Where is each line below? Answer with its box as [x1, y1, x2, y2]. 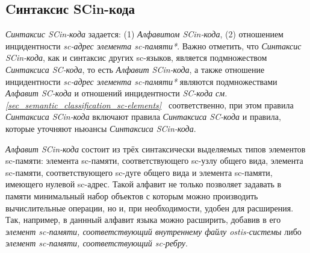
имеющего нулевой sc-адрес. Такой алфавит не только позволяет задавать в [5, 178, 282, 190]
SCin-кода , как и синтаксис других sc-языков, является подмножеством [5, 51, 267, 64]
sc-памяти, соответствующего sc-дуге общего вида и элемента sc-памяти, [5, 166, 273, 178]
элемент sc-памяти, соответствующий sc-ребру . [5, 237, 188, 249]
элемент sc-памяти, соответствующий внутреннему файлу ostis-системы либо [5, 225, 302, 237]
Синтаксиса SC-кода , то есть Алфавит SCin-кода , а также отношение [5, 63, 265, 75]
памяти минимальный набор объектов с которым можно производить [5, 189, 258, 202]
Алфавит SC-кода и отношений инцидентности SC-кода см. [5, 87, 228, 99]
